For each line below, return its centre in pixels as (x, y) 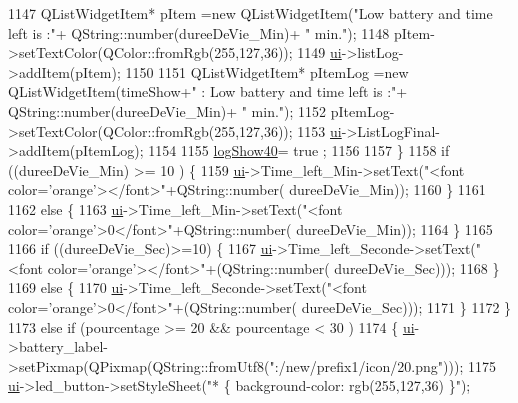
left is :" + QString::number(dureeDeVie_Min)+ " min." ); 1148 (199, 32)
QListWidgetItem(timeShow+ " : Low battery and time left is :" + (208, 91)
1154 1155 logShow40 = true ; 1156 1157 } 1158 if (299, 150)
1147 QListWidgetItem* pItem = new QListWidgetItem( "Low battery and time (250, 13)
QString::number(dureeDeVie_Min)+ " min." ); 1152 (167, 110)
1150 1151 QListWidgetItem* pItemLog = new (267, 71)
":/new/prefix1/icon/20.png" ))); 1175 (382, 365)
